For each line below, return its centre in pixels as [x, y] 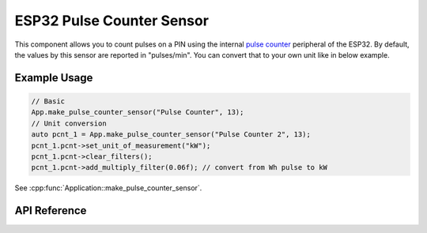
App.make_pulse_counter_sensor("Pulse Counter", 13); [138, 112]
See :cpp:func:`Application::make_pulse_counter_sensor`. [108, 188]
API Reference [51, 210]
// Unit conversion [69, 123]
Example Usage [54, 78]
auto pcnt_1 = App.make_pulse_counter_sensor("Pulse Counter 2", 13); [171, 135]
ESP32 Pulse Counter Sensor [112, 21]
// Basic [48, 101]
